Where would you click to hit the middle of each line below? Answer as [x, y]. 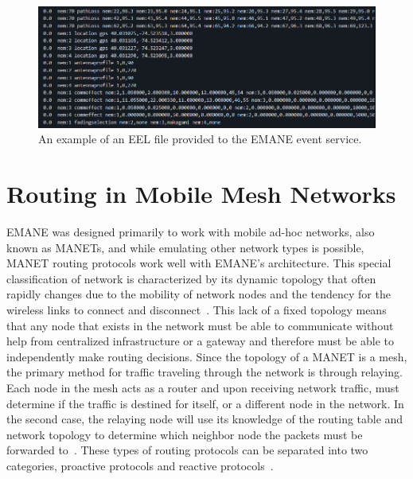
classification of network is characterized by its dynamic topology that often [191, 278]
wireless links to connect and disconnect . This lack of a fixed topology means [197, 309]
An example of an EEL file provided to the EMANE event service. [200, 139]
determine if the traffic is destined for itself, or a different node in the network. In [205, 403]
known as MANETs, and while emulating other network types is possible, [185, 247]
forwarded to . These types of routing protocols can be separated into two [187, 450]
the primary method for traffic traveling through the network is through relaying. [205, 372]
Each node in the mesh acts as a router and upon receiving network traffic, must [203, 387]
